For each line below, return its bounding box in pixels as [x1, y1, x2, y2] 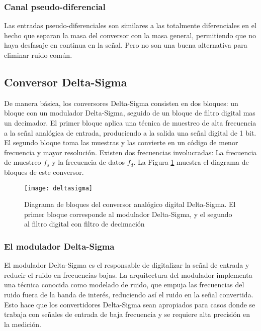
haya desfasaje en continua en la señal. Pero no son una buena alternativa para [4, 40, 247, 50]
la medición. [4, 318, 41, 329]
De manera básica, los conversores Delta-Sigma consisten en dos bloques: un [4, 97, 238, 108]
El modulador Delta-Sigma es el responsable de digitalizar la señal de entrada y [4, 260, 249, 270]
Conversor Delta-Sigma [4, 74, 127, 89]
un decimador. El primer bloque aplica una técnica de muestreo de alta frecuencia [4, 117, 256, 128]
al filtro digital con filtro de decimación [24, 218, 145, 229]
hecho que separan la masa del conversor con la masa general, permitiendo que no [4, 30, 256, 40]
